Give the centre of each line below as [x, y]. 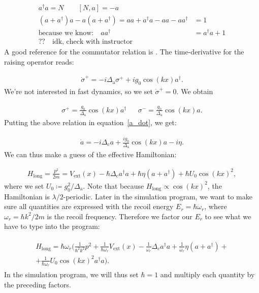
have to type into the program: [52, 226]
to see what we [228, 216]
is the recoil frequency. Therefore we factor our [120, 216]
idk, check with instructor [92, 42]
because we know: [66, 33]
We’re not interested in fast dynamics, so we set [78, 91]
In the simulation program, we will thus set [71, 274]
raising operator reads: [39, 61]
